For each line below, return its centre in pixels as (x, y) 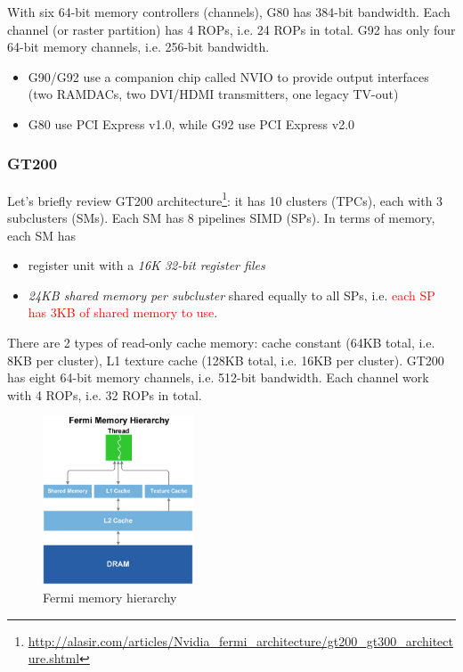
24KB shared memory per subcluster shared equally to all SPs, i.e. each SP (231, 295)
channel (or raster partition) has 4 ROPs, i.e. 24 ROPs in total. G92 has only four (231, 29)
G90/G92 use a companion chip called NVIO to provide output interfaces (228, 76)
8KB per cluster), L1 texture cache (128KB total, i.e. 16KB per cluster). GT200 (226, 360)
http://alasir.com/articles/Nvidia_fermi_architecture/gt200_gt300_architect (240, 640)
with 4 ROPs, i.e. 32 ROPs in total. (105, 394)
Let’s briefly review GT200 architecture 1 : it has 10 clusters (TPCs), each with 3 (225, 199)
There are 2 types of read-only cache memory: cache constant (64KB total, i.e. (221, 342)
